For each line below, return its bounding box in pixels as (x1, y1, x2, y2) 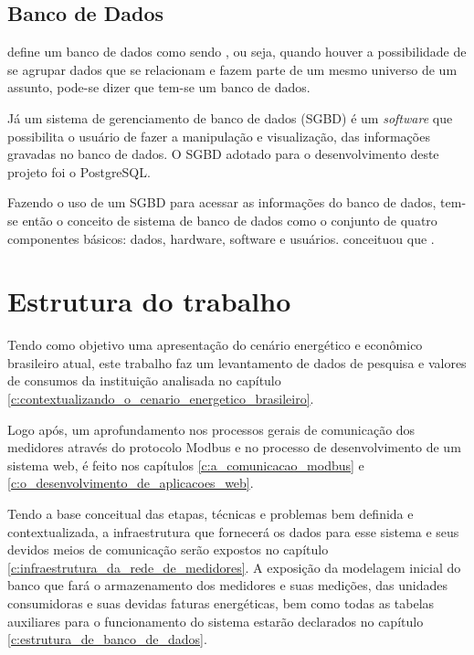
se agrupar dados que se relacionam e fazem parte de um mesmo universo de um (7, 59, 458, 79)
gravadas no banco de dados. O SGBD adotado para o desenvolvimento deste (7, 144, 439, 164)
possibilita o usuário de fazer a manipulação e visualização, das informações (7, 126, 430, 145)
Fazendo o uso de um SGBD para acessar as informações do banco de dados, (7, 193, 437, 212)
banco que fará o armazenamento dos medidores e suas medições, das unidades (7, 576, 448, 595)
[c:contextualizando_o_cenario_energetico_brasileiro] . (7, 389, 314, 408)
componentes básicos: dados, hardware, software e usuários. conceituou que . (7, 228, 435, 248)
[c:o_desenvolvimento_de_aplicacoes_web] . (7, 473, 254, 492)
